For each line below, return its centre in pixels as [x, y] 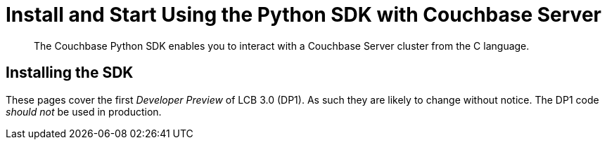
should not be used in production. [84, 111]
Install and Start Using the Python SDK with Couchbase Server [303, 15]
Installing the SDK [70, 73]
